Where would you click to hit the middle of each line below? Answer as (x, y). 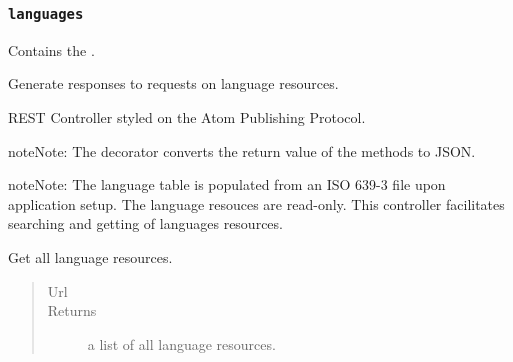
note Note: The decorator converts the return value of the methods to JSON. (242, 150)
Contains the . (51, 49)
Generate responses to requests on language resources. (173, 83)
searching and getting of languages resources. (145, 223)
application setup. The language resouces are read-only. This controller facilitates (256, 203)
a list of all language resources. (181, 343)
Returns (72, 310)
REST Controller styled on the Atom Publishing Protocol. (187, 116)
